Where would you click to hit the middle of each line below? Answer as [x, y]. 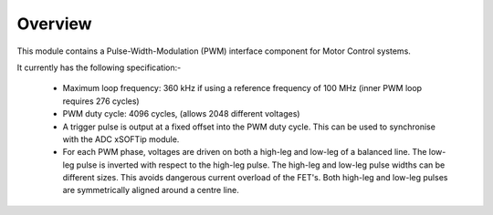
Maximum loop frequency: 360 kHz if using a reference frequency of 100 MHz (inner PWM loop [242, 88]
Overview [54, 24]
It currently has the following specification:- [99, 67]
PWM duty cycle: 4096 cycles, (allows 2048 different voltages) [181, 114]
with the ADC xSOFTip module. [121, 139]
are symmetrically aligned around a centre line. [151, 190]
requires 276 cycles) [101, 101]
